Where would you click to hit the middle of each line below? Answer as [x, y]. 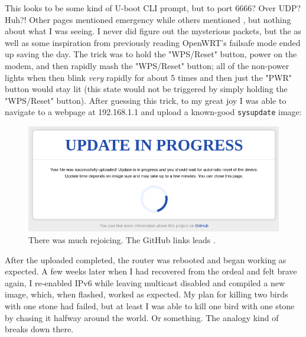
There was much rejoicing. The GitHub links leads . [122, 240]
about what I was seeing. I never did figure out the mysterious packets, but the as [153, 31]
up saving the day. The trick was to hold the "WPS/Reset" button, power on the [151, 54]
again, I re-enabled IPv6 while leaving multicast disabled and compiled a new [145, 282]
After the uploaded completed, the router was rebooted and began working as [146, 259]
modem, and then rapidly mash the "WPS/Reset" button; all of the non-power [147, 65]
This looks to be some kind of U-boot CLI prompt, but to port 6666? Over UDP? [153, 8]
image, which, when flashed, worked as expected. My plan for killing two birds [147, 294]
